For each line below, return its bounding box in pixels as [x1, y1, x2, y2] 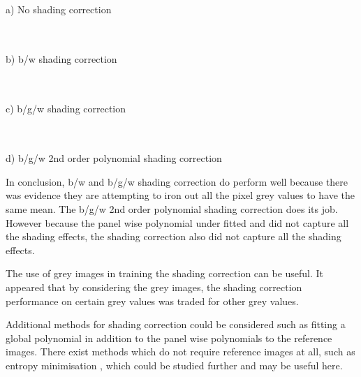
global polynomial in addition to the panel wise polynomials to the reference [6, 330, 332, 345]
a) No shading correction [6, 1, 112, 16]
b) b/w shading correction [6, 51, 117, 66]
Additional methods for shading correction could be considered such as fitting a [6, 317, 346, 332]
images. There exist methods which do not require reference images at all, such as [6, 344, 355, 359]
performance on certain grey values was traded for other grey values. [6, 293, 299, 308]
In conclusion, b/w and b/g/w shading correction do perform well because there [6, 174, 348, 188]
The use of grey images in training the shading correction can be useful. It [6, 266, 324, 281]
